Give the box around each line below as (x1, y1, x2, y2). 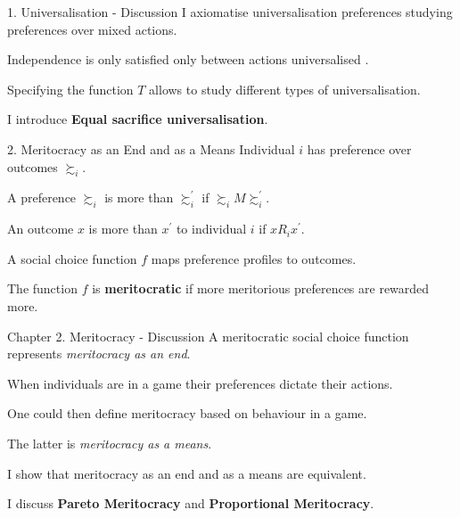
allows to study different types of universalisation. (149, 79, 421, 98)
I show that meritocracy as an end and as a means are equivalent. (7, 464, 366, 482)
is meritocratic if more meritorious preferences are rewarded (92, 279, 430, 298)
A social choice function (7, 249, 137, 267)
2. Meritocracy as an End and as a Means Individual (7, 139, 295, 158)
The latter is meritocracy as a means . (7, 433, 212, 452)
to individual (176, 219, 247, 238)
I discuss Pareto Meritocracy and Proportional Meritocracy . (7, 494, 374, 513)
